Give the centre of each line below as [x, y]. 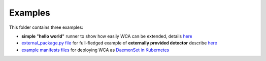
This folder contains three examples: [46, 27]
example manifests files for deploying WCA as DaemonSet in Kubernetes [95, 50]
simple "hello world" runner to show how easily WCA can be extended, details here [107, 36]
